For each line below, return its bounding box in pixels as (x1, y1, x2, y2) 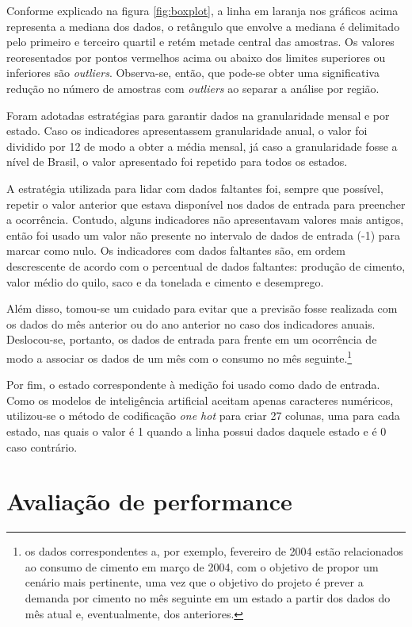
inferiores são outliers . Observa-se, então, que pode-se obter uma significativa (6, 64, 380, 81)
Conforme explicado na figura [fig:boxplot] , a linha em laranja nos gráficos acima (6, 2, 399, 18)
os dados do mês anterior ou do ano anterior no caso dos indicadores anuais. (6, 315, 376, 332)
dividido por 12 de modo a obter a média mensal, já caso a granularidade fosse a (6, 137, 398, 154)
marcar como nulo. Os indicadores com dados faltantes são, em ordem (6, 242, 345, 259)
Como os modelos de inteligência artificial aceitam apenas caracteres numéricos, (6, 391, 394, 408)
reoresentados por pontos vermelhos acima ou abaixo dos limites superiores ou (6, 48, 386, 65)
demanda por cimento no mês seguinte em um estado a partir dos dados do (25, 590, 391, 606)
